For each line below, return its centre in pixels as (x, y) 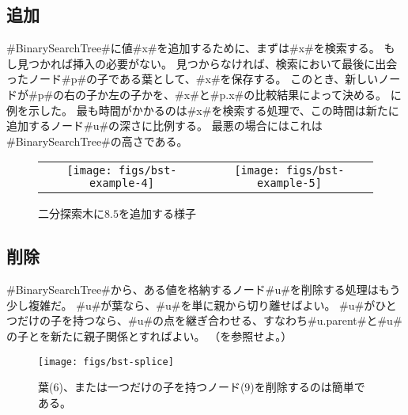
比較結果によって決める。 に (328, 94)
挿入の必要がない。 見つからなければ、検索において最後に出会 (235, 63)
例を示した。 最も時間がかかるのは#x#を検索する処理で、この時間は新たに (203, 110)
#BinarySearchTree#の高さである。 (97, 141)
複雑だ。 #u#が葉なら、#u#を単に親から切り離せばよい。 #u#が (202, 305)
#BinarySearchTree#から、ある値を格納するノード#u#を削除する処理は (193, 289)
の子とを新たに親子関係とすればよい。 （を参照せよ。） (149, 335)
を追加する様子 (157, 213)
